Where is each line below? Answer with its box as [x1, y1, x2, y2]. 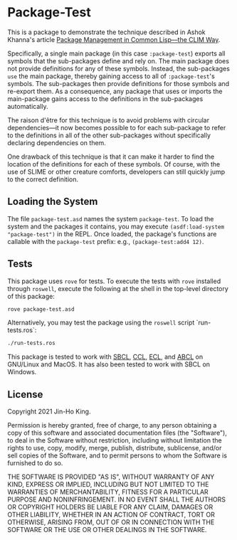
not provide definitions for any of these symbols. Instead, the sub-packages [7, 64, 230, 73]
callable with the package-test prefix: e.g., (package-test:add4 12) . [7, 237, 204, 245]
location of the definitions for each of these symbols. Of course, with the [7, 159, 221, 168]
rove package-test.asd [7, 305, 75, 313]
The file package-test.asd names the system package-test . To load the [7, 214, 214, 223]
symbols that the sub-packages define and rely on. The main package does [7, 56, 230, 65]
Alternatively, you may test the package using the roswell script [7, 318, 195, 327]
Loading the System [7, 196, 98, 208]
